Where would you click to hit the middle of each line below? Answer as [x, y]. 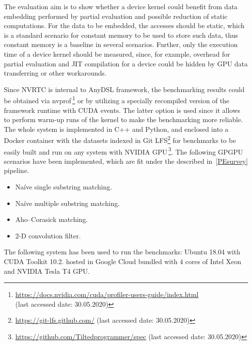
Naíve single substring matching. [64, 187]
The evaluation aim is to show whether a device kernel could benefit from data [121, 6]
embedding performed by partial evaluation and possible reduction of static [116, 16]
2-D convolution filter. [48, 235]
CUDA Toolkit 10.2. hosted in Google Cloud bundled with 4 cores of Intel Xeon [123, 261]
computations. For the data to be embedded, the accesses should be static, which [124, 25]
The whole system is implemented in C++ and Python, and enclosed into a [116, 129]
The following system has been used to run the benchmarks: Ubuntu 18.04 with [122, 252]
